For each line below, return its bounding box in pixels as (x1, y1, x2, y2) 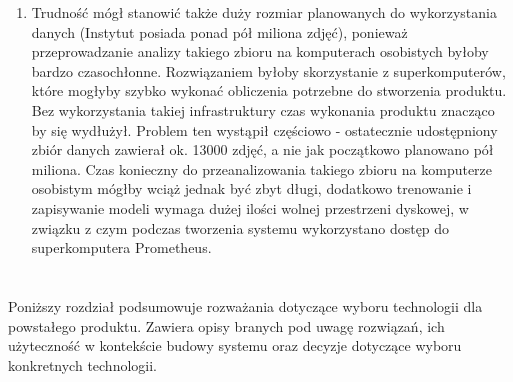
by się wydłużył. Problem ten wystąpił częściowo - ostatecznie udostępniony (31, 119, 498, 140)
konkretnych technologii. (8, 354, 158, 375)
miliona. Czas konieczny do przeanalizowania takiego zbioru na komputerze (31, 158, 493, 179)
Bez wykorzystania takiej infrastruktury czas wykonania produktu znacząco (31, 99, 495, 120)
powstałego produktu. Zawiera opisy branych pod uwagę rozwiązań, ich (8, 315, 445, 336)
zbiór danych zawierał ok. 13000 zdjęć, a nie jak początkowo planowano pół (31, 139, 494, 160)
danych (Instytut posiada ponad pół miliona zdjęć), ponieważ (31, 21, 408, 42)
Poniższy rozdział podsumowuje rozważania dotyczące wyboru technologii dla (8, 295, 483, 316)
